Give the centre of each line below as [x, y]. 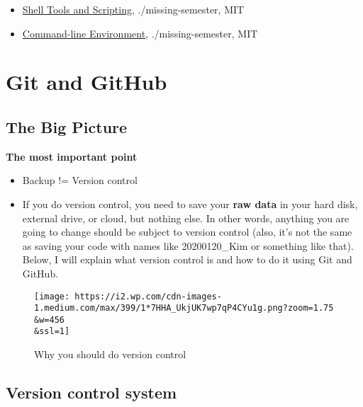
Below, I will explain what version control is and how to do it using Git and [187, 259]
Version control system [91, 392]
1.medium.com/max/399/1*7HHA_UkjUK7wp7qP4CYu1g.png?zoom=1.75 [184, 308]
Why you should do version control [110, 354]
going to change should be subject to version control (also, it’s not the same [187, 232]
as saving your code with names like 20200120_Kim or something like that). [188, 245]
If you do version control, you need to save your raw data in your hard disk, [190, 203]
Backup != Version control [80, 180]
